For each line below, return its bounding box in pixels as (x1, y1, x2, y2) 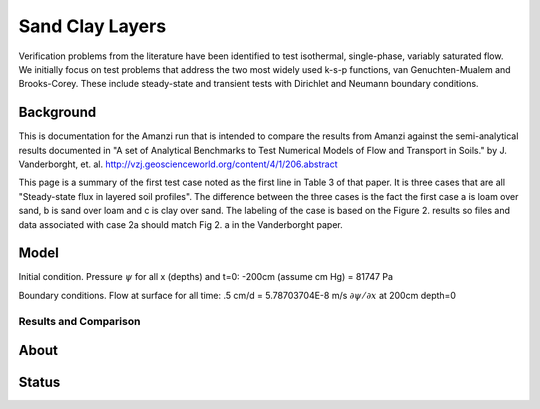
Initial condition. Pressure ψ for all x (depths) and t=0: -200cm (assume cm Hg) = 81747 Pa (18, 271, 394, 283)
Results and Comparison (18, 314, 141, 328)
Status (18, 374, 61, 391)
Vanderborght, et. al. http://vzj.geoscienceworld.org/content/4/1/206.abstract (18, 158, 338, 170)
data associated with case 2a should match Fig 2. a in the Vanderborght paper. (18, 218, 344, 230)
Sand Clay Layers (18, 15, 167, 37)
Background (18, 104, 97, 121)
